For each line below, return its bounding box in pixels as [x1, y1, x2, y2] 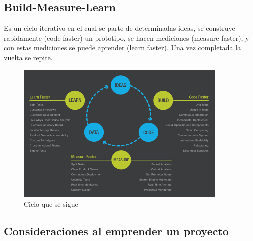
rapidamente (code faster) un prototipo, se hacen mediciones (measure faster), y [4, 32, 249, 43]
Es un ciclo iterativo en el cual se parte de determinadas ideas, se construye [4, 23, 235, 33]
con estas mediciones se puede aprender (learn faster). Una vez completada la [4, 42, 241, 53]
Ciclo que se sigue [24, 198, 78, 209]
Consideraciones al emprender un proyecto [4, 223, 229, 238]
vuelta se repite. [4, 52, 53, 62]
